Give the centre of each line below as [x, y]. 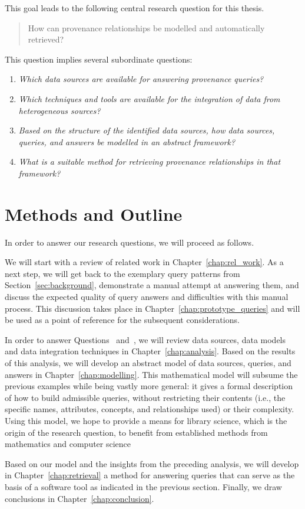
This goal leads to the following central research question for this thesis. [135, 8]
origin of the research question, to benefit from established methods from [136, 432]
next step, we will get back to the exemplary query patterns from [122, 273]
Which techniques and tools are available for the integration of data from [149, 98]
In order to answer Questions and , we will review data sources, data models [145, 339]
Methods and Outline [94, 213]
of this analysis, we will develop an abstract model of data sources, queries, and [148, 363]
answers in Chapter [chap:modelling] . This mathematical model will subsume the [151, 374]
